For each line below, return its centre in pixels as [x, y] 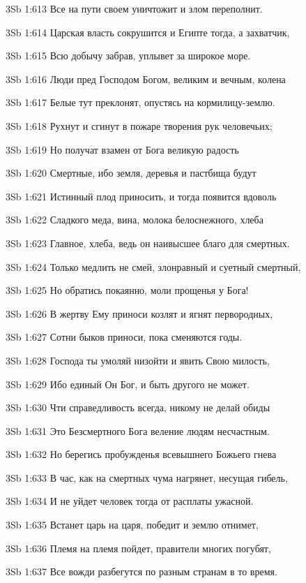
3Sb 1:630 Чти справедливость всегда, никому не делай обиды [138, 407]
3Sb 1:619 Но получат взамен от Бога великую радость [122, 149]
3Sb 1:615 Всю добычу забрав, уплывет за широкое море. [128, 56]
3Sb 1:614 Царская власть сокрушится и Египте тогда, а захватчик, [148, 32]
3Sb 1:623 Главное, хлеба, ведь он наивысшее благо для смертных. [148, 243]
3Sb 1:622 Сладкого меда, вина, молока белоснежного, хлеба [135, 220]
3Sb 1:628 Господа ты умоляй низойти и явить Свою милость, [138, 360]
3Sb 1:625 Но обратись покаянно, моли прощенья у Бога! [127, 290]
